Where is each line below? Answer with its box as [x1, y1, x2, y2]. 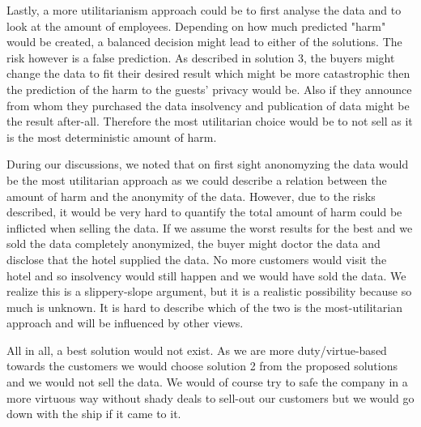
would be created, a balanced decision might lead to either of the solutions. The [6, 33, 402, 50]
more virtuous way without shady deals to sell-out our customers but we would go [6, 389, 415, 406]
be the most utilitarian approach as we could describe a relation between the [6, 171, 387, 188]
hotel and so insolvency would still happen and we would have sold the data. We [6, 267, 406, 284]
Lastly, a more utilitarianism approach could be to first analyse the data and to [6, 2, 402, 18]
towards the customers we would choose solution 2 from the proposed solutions [6, 357, 398, 374]
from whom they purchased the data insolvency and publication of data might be [6, 96, 410, 113]
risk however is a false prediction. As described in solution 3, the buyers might [6, 49, 395, 66]
